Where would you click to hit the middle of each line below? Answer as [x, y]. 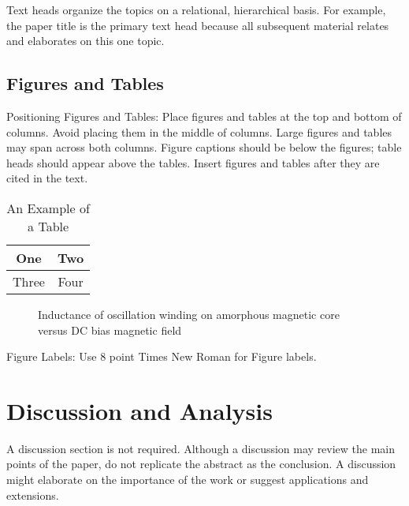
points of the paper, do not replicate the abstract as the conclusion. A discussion [201, 464]
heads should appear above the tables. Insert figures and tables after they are [193, 162]
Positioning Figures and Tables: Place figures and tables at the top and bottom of [204, 116]
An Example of [48, 208]
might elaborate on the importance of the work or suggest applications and [188, 480]
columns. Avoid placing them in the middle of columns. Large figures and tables [199, 131]
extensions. [33, 495]
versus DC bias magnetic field [110, 330]
